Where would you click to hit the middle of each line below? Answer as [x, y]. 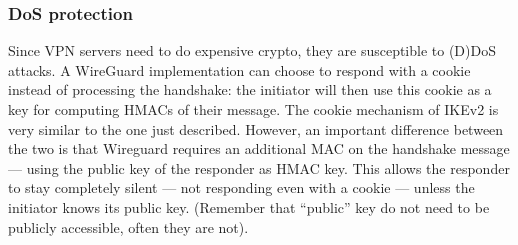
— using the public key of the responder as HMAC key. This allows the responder [259, 167]
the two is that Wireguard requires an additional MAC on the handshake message [259, 148]
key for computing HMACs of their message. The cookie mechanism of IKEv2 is [253, 109]
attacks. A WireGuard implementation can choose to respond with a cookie [239, 69]
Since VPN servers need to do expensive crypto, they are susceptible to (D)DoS [252, 50]
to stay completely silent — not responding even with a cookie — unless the [241, 187]
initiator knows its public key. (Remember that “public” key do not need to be [249, 206]
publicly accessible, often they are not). [128, 226]
